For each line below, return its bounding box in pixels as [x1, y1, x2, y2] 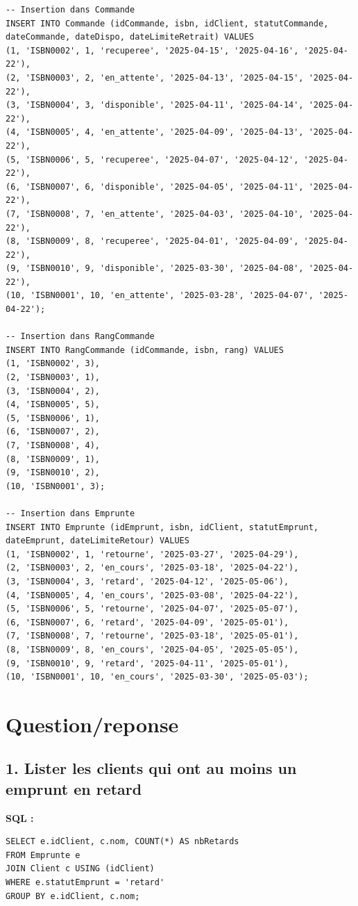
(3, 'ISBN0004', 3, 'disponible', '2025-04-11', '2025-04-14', [6, 100, 304, 110]
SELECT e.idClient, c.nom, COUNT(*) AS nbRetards [6, 837, 239, 847]
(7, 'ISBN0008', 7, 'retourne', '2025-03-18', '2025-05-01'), [6, 631, 299, 641]
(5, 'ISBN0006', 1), [6, 413, 101, 423]
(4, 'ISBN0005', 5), [6, 400, 101, 410]
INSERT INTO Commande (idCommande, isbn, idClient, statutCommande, [6, 18, 329, 28]
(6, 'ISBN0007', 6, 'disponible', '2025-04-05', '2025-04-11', [6, 181, 304, 192]
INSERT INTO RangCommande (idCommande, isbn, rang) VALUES [6, 345, 284, 355]
